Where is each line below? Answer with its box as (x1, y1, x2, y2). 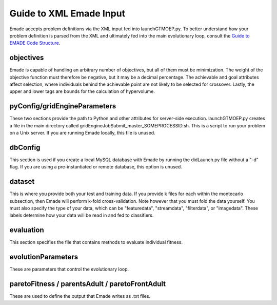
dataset (9, 177, 35, 186)
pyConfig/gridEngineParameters (9, 102, 116, 110)
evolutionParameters (9, 253, 78, 261)
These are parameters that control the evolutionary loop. (9, 266, 129, 272)
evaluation (9, 226, 44, 235)
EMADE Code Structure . (9, 40, 61, 46)
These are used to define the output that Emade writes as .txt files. (9, 293, 151, 299)
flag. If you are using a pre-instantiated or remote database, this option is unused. (9, 164, 182, 170)
